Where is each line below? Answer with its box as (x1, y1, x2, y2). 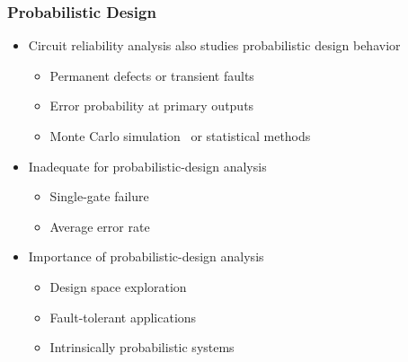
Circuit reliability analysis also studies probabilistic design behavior (28, 36, 401, 55)
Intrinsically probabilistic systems (49, 338, 235, 357)
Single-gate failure (49, 187, 149, 206)
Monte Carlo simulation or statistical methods (49, 127, 311, 145)
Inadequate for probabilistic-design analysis (28, 156, 267, 175)
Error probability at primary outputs (49, 96, 254, 115)
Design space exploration (49, 277, 187, 296)
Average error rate (49, 216, 150, 235)
